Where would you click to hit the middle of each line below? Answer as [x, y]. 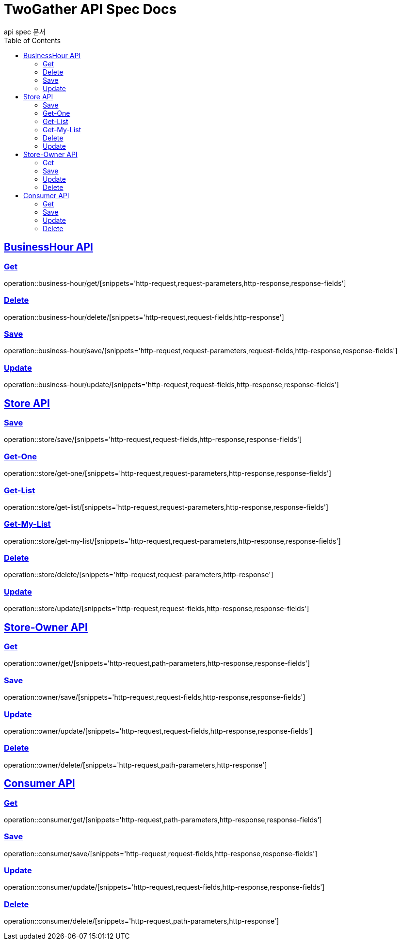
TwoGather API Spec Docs [90, 9]
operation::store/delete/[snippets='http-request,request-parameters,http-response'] [139, 575]
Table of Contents [32, 40]
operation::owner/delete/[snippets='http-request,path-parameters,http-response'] [136, 765]
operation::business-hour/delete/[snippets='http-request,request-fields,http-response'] [144, 317]
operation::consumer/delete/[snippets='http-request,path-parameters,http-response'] [142, 921]
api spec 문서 [25, 31]
